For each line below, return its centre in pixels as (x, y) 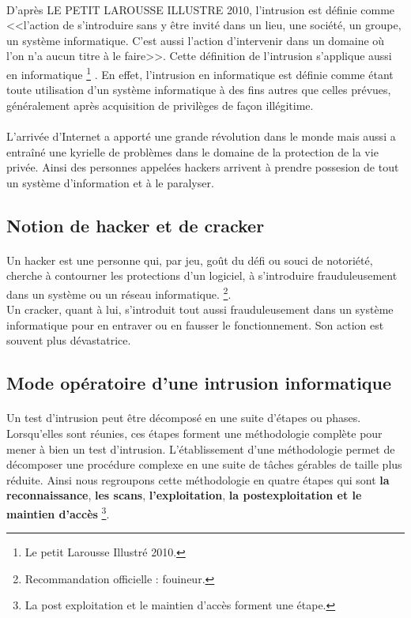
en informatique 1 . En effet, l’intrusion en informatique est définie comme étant (200, 73)
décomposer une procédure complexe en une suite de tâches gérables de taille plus (204, 464)
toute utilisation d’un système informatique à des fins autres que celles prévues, (199, 90)
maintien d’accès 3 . (58, 512)
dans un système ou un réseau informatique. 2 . (119, 292)
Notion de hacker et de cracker (136, 225)
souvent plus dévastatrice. (69, 340)
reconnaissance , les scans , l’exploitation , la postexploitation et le (184, 495)
